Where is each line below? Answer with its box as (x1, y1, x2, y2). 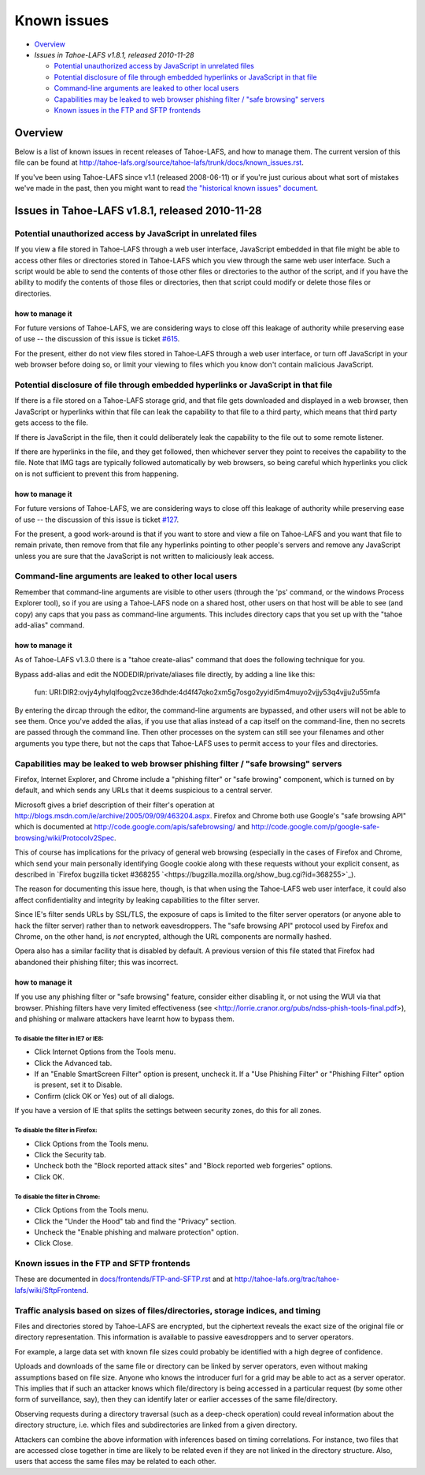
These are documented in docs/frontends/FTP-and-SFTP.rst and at (14, 1274, 234, 1284)
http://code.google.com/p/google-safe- (250, 822, 380, 832)
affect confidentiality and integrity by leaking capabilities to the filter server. (14, 895, 260, 904)
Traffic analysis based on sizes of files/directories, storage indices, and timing (14, 1305, 321, 1316)
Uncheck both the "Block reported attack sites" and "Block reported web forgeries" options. (34, 1161, 334, 1171)
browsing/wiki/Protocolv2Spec (14, 832, 115, 843)
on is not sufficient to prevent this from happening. (14, 469, 179, 479)
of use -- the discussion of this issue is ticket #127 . (14, 515, 179, 524)
